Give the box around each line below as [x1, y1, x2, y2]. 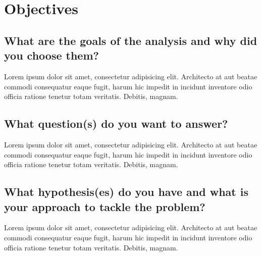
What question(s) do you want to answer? [4, 116, 228, 131]
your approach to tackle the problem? [4, 198, 205, 214]
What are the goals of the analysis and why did [4, 32, 257, 48]
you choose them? [4, 47, 99, 63]
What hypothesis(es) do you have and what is [4, 184, 248, 199]
